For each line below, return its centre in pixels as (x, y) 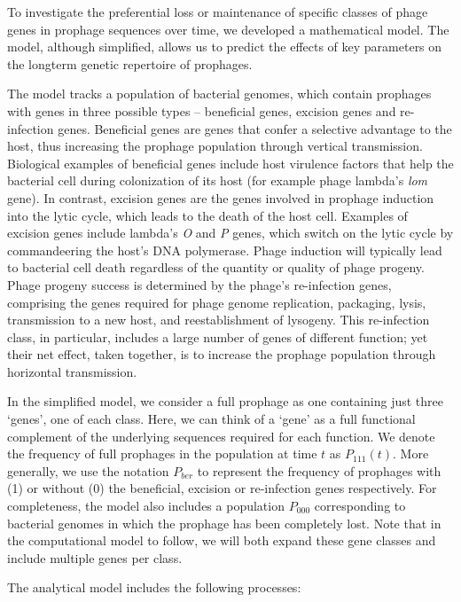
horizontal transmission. (72, 371)
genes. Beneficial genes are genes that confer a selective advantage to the (255, 128)
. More (411, 453)
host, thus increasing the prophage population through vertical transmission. (215, 146)
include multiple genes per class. (95, 557)
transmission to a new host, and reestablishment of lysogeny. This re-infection (219, 320)
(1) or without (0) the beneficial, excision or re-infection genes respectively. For (222, 488)
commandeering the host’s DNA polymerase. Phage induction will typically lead (225, 250)
